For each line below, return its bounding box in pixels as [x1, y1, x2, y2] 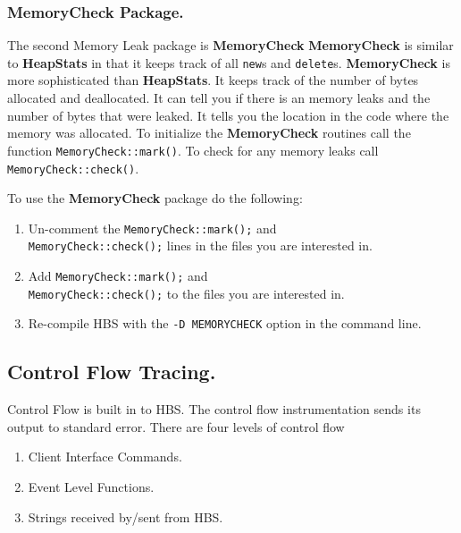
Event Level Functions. [28, 478, 155, 496]
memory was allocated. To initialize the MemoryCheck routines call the [7, 123, 411, 142]
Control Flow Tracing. [7, 358, 216, 385]
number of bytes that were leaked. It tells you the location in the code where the [7, 106, 449, 124]
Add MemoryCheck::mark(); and [28, 266, 208, 285]
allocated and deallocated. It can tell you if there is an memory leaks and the [7, 89, 431, 107]
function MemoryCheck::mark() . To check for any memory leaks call [7, 140, 379, 159]
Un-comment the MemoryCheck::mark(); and [28, 218, 277, 237]
